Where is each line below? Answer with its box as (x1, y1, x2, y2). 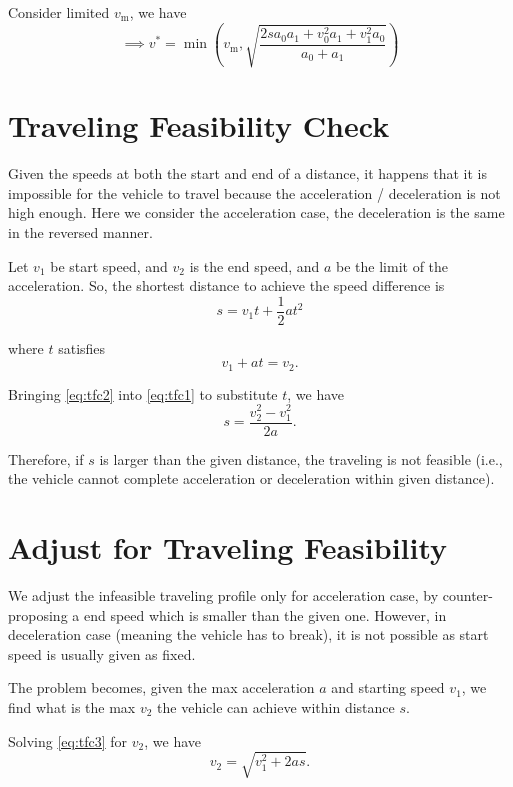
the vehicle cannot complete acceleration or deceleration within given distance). (8, 468, 495, 489)
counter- (442, 585, 493, 606)
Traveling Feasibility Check (8, 105, 390, 146)
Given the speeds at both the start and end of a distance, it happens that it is (8, 163, 487, 184)
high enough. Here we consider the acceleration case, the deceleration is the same (8, 202, 505, 223)
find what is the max (8, 697, 136, 718)
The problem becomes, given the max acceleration (8, 677, 315, 698)
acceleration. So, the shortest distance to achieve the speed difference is (8, 275, 445, 296)
